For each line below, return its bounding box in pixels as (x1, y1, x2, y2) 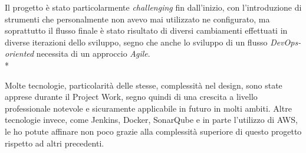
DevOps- (270, 35, 301, 48)
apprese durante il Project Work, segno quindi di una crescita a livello (5, 90, 258, 103)
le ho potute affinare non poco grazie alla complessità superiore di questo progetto (5, 125, 302, 137)
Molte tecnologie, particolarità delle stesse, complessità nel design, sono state (5, 79, 282, 91)
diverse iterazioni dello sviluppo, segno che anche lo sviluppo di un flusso (5, 35, 268, 48)
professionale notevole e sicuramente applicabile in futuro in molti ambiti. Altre (5, 102, 292, 114)
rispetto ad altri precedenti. (5, 136, 104, 149)
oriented (5, 47, 34, 60)
